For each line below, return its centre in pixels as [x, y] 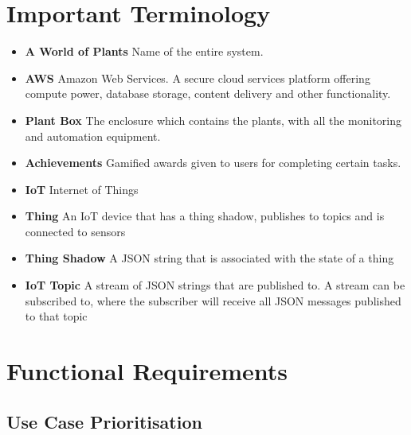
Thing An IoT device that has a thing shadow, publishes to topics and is [205, 216]
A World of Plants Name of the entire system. [144, 51]
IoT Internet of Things [82, 189]
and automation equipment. [93, 136]
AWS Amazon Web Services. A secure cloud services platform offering [198, 78]
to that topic [56, 316]
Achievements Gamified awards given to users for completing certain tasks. [213, 163]
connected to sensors [75, 231]
